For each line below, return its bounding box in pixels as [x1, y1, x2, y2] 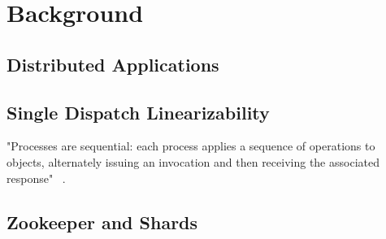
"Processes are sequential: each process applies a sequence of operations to [7, 137, 375, 154]
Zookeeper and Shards [7, 209, 198, 234]
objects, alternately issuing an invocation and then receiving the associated [7, 153, 379, 170]
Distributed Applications [7, 51, 219, 76]
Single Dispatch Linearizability [7, 99, 270, 124]
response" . [7, 169, 66, 186]
